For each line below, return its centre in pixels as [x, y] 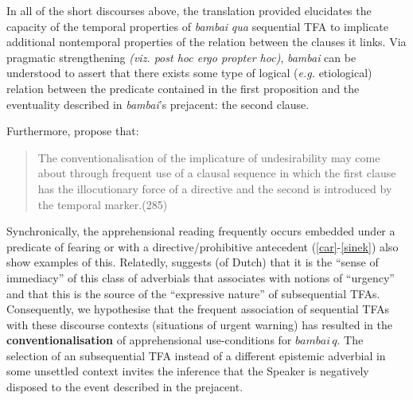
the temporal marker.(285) [103, 204]
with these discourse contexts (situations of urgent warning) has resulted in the [199, 324]
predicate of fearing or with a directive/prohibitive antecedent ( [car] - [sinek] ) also [203, 246]
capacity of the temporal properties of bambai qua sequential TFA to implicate [198, 26]
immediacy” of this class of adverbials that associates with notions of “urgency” [201, 277]
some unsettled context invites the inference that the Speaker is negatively [188, 371]
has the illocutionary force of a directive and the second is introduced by [215, 188]
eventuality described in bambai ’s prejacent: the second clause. [158, 104]
